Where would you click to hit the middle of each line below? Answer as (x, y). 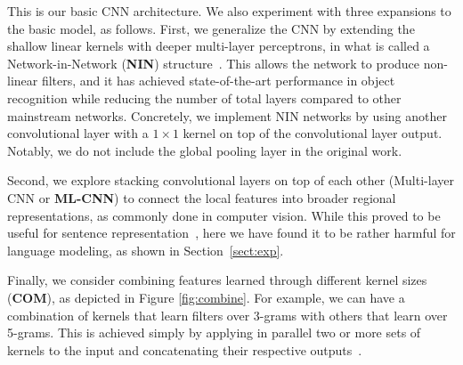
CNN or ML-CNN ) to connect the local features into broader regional (202, 197)
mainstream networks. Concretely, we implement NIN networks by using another (227, 115)
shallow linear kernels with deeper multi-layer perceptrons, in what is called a (219, 46)
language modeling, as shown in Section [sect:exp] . (146, 250)
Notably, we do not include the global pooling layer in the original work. (205, 150)
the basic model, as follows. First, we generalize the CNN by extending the (211, 28)
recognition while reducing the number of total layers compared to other (204, 97)
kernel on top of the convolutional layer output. (313, 133)
